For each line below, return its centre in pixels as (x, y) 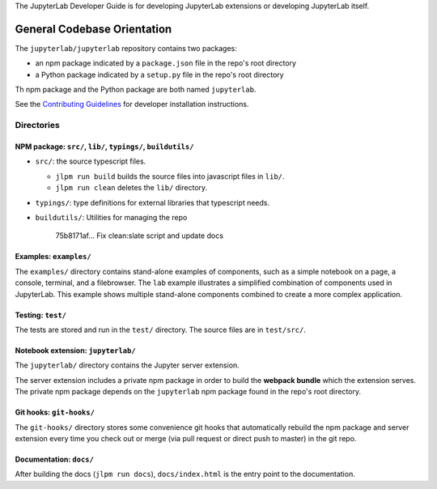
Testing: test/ (41, 315)
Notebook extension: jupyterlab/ (76, 350)
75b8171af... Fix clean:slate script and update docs (140, 236)
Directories (37, 125)
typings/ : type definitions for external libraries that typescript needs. (153, 202)
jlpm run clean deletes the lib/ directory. (132, 188)
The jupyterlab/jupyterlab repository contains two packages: (126, 48)
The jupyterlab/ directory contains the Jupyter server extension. (127, 365)
